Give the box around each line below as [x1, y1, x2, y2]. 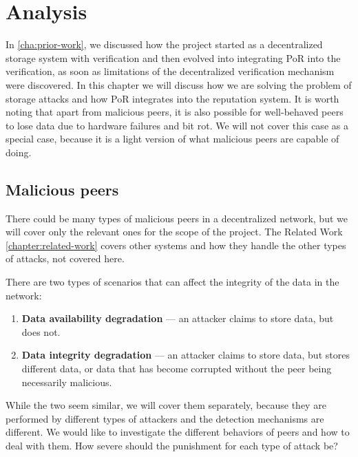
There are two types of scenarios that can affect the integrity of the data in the [6, 275, 339, 289]
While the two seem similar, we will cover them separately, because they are [6, 398, 326, 412]
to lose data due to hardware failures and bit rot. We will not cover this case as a [6, 118, 348, 132]
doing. [6, 145, 32, 159]
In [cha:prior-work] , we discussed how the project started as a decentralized [6, 37, 323, 52]
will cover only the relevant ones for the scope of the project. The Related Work [6, 224, 343, 239]
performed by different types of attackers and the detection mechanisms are [6, 411, 324, 425]
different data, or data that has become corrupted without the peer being [21, 361, 332, 376]
